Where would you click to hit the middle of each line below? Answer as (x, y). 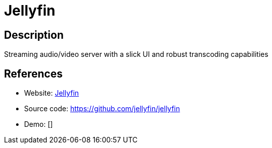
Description (34, 35)
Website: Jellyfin (52, 93)
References (33, 73)
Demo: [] (39, 124)
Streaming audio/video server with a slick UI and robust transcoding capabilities (136, 54)
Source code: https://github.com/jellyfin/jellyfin (102, 109)
